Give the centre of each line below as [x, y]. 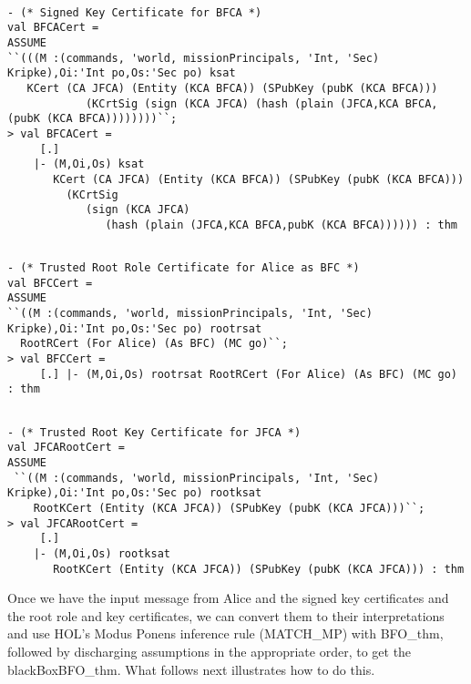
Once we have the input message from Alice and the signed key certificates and [228, 598]
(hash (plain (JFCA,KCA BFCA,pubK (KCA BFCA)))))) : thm [281, 225]
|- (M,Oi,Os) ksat [89, 164]
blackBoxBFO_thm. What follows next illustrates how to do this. [191, 669]
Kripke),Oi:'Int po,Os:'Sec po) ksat [122, 73]
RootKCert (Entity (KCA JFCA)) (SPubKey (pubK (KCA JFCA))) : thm [259, 569]
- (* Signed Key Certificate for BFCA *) [135, 12]
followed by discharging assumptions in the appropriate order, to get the [210, 652]
